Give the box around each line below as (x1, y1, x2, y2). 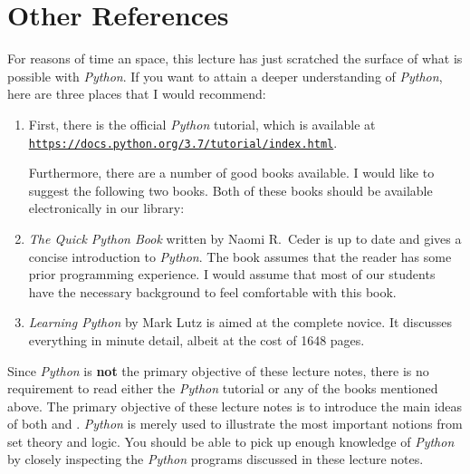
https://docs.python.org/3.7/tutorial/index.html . (28, 132, 338, 151)
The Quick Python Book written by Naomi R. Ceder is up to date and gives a (28, 228, 462, 247)
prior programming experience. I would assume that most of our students (28, 265, 436, 284)
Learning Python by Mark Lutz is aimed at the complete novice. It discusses (28, 313, 452, 332)
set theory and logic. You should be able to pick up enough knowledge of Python (7, 431, 455, 450)
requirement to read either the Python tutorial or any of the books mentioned (7, 379, 438, 398)
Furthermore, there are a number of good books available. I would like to (28, 163, 435, 182)
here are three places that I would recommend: (7, 84, 266, 103)
